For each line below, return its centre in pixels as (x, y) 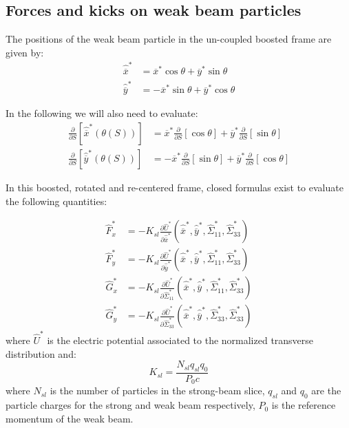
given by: (25, 52)
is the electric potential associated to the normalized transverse (180, 340)
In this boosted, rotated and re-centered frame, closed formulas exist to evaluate (174, 187)
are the (326, 390)
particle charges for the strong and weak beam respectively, (130, 405)
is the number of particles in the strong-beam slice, (157, 390)
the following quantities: (56, 201)
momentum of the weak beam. (70, 418)
